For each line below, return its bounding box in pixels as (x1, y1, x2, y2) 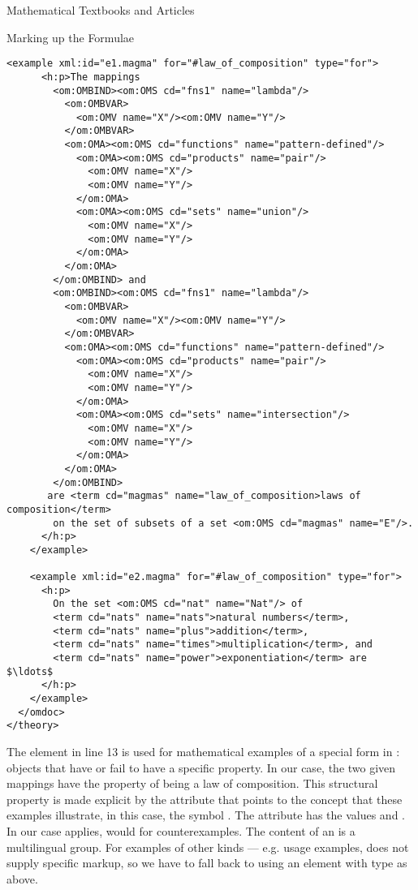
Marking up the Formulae (6, 28, 135, 45)
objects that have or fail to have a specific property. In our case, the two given (6, 759, 396, 776)
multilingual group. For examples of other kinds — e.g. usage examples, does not (6, 838, 409, 855)
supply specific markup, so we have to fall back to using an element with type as (6, 854, 407, 871)
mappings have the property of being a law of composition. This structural (6, 775, 378, 792)
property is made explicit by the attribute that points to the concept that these (6, 790, 403, 807)
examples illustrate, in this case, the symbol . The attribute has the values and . (6, 806, 405, 823)
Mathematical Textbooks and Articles (6, 2, 195, 18)
